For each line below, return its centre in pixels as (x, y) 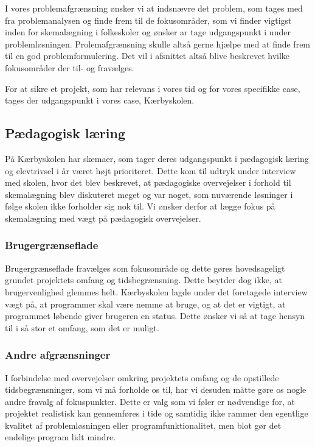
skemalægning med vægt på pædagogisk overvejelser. (103, 218)
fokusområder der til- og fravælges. (70, 67)
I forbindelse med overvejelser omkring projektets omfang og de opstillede (142, 377)
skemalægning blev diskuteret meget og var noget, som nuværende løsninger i (149, 194)
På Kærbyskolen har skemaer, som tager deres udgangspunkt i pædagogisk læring (157, 158)
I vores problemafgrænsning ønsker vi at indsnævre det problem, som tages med (154, 8)
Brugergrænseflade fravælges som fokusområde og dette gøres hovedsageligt (145, 268)
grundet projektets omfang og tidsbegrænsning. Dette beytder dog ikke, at (144, 280)
